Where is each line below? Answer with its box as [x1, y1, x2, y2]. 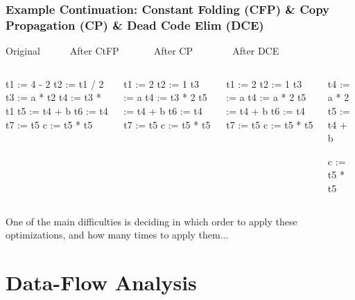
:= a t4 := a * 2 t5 [226, 90, 306, 104]
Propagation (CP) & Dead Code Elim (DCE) [6, 16, 264, 33]
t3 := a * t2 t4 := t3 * [6, 90, 101, 104]
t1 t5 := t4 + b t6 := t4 [6, 103, 108, 118]
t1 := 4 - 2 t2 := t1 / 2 [6, 76, 104, 91]
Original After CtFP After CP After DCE [6, 44, 279, 58]
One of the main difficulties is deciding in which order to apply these [6, 214, 297, 228]
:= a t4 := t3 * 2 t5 [123, 90, 207, 104]
